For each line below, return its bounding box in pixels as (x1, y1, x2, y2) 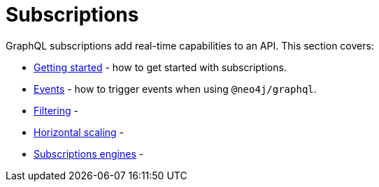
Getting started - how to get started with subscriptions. (34, 61, 287, 73)
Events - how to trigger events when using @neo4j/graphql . (34, 82, 317, 95)
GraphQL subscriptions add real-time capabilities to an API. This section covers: (6, 39, 374, 52)
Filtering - (34, 104, 78, 117)
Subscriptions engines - (34, 147, 144, 160)
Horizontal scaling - (34, 126, 124, 138)
